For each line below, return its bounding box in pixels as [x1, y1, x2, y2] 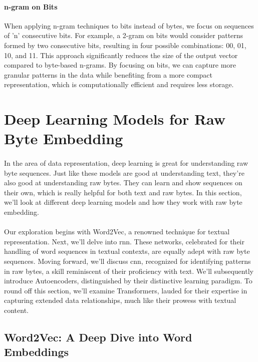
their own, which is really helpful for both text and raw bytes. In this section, [4, 187, 242, 197]
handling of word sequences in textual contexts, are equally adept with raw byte [4, 246, 250, 256]
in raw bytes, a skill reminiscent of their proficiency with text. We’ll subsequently [4, 265, 253, 276]
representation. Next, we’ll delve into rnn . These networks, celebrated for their [4, 236, 245, 246]
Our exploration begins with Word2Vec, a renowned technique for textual [4, 226, 230, 237]
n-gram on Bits [4, 1, 58, 12]
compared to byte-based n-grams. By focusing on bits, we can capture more [4, 60, 236, 70]
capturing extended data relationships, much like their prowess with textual [4, 295, 236, 305]
